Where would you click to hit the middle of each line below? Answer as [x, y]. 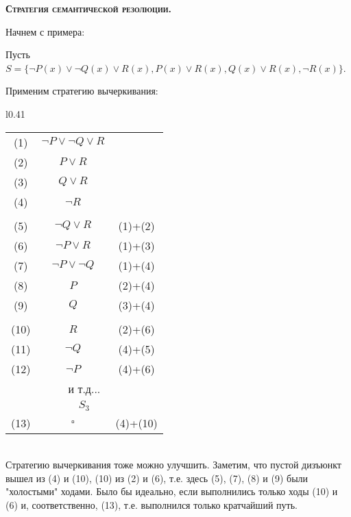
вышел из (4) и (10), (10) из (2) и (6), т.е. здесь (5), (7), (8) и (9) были [157, 478]
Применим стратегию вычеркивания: [82, 91]
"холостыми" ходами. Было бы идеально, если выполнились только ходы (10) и [172, 491]
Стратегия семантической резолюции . [88, 8]
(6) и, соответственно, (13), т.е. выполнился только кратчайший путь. [152, 504]
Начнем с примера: [45, 31]
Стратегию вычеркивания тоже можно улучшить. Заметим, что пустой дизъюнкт [173, 465]
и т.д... [84, 388]
